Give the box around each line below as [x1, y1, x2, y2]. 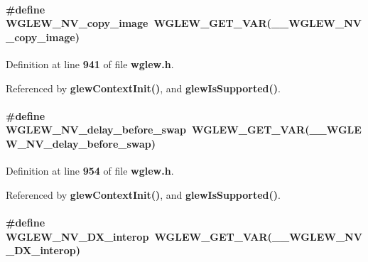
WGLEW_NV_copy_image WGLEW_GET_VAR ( [6, 16, 271, 31]
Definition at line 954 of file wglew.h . [6, 163, 174, 178]
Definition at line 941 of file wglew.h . [6, 56, 174, 71]
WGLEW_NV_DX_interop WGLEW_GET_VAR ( [6, 229, 272, 244]
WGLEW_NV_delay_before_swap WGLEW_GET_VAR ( [6, 122, 310, 137]
